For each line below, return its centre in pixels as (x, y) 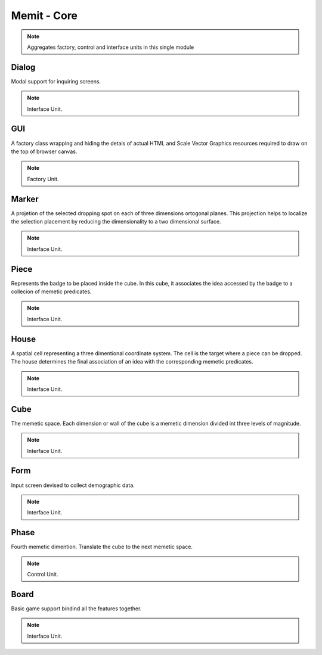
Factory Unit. (43, 179)
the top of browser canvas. (44, 151)
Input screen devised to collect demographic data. (73, 485)
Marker (25, 199)
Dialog (23, 67)
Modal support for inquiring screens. (56, 81)
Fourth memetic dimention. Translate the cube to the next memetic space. (102, 547)
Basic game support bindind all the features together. (76, 609)
